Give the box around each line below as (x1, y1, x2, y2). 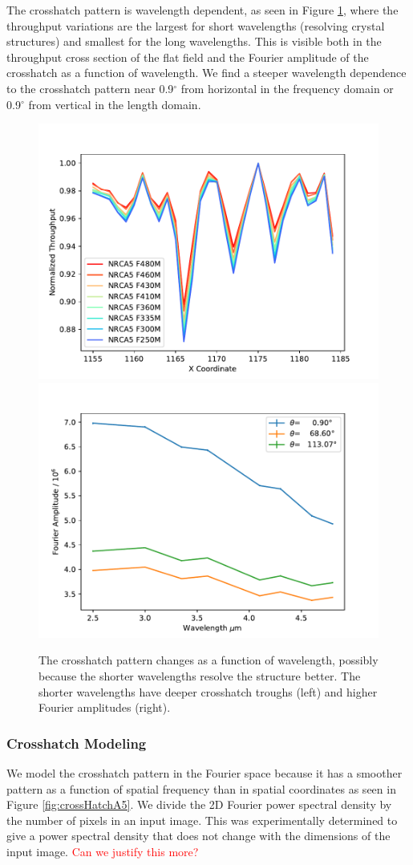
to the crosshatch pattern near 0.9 (6, 79, 174, 96)
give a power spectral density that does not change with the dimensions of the (6, 827, 391, 844)
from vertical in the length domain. (28, 95, 201, 112)
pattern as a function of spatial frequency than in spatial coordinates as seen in (6, 780, 396, 797)
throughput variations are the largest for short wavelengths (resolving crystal (6, 17, 385, 34)
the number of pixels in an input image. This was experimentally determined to (6, 811, 398, 828)
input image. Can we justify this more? (6, 843, 199, 859)
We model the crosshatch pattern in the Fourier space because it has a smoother (6, 764, 403, 781)
